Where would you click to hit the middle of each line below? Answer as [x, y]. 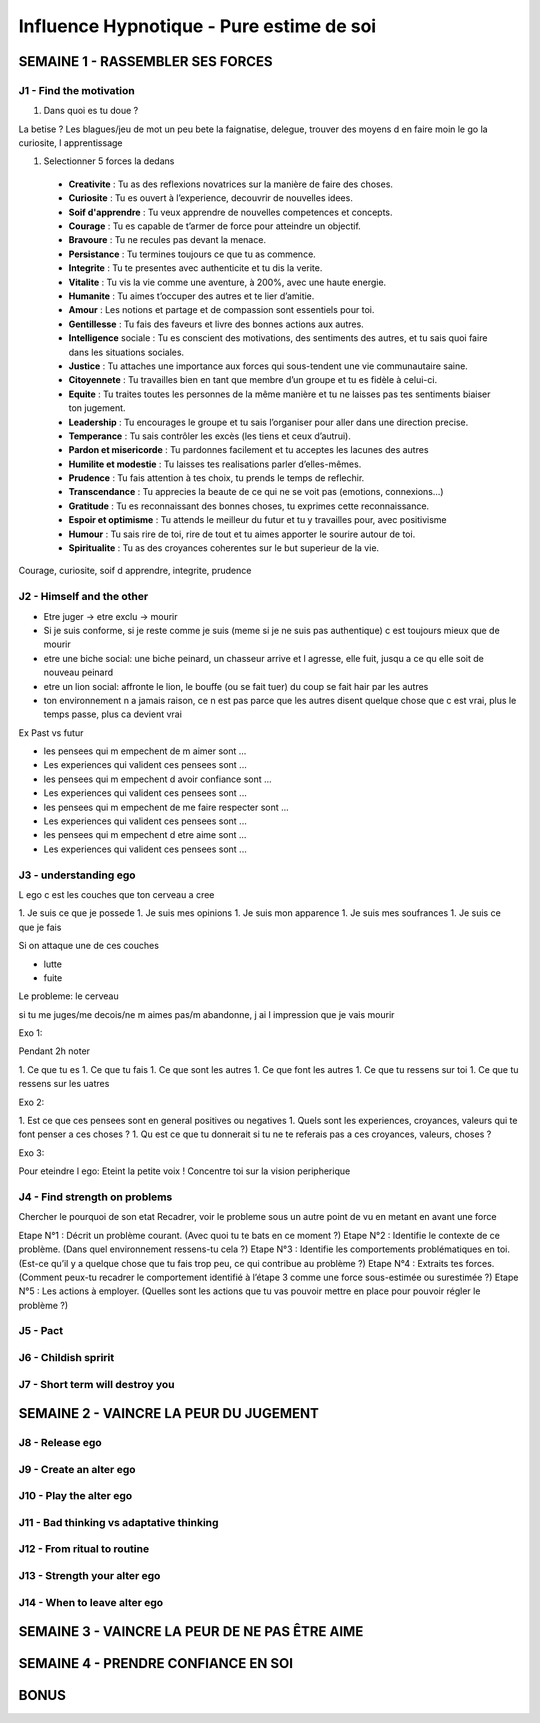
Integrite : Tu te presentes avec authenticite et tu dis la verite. [195, 268]
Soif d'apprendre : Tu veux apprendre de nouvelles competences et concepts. [231, 212]
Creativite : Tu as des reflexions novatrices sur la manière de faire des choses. [231, 184]
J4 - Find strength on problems [95, 1197]
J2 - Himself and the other [83, 597]
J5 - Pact [41, 1331]
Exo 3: [31, 1152]
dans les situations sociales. [126, 352]
